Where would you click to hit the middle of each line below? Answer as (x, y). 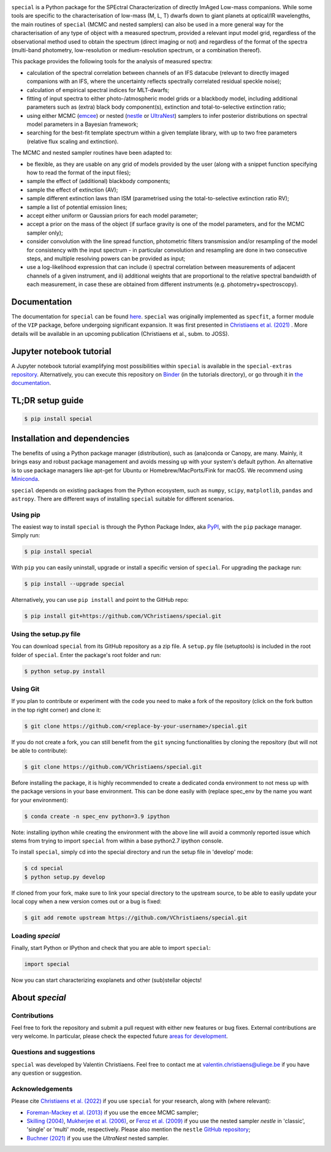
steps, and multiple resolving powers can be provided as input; (106, 259)
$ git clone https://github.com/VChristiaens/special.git (113, 767)
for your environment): (40, 800)
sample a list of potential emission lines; (77, 207)
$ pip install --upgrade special (74, 584)
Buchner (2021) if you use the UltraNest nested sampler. (98, 1138)
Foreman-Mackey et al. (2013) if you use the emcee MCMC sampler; (112, 1112)
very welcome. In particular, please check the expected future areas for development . (120, 1036)
